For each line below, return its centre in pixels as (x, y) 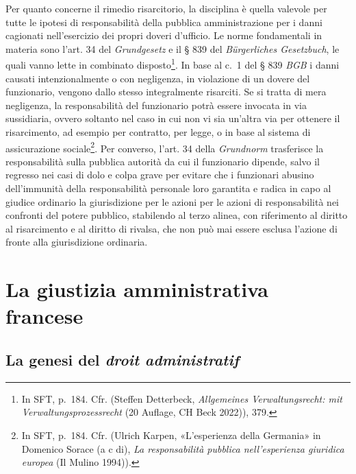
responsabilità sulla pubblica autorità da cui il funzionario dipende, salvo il (163, 161)
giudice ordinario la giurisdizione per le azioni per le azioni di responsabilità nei (173, 201)
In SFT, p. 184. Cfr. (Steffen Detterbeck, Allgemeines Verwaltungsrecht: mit (182, 398)
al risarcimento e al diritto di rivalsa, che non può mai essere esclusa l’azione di (171, 228)
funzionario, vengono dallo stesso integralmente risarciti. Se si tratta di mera (166, 92)
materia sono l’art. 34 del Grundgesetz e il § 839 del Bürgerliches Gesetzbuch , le (173, 48)
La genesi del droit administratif (123, 359)
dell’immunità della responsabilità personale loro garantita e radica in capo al (168, 188)
